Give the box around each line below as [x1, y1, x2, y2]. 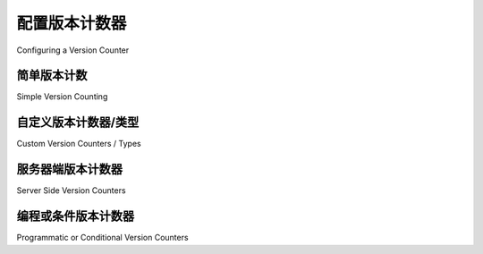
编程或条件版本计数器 [16, 208, 134, 224]
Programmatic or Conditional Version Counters [16, 233, 189, 243]
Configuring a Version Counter [16, 45, 130, 55]
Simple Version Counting [16, 91, 108, 102]
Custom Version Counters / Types [16, 139, 142, 149]
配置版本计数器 [16, 13, 127, 33]
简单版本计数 [16, 68, 88, 83]
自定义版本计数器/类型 [16, 114, 140, 130]
